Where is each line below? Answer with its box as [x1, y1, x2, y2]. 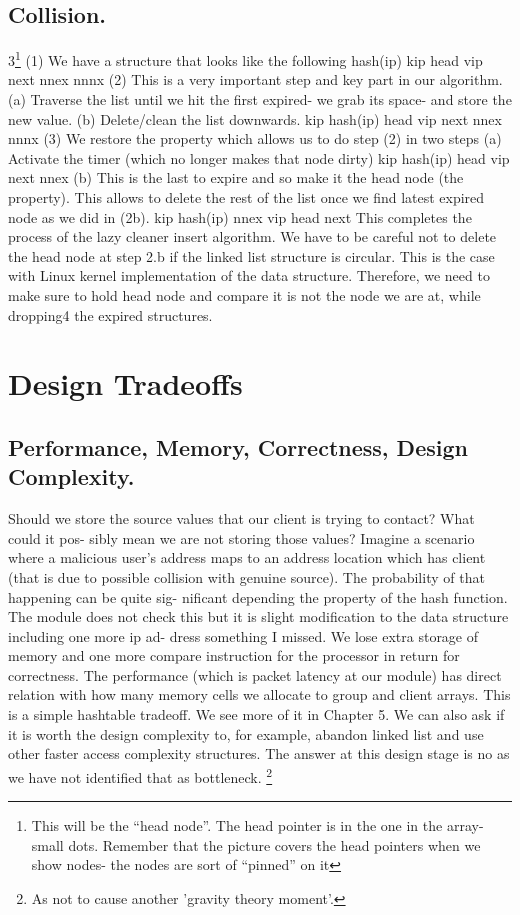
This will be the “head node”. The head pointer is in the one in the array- [31, 815, 484, 836]
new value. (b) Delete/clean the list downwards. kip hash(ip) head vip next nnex [8, 108, 502, 129]
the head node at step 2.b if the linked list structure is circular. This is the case [8, 245, 495, 266]
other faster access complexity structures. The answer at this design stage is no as [8, 743, 510, 764]
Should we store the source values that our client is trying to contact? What [8, 508, 475, 529]
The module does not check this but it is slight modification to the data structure [8, 606, 509, 627]
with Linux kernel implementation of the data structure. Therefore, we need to [8, 265, 490, 286]
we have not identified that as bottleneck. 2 [8, 763, 273, 787]
